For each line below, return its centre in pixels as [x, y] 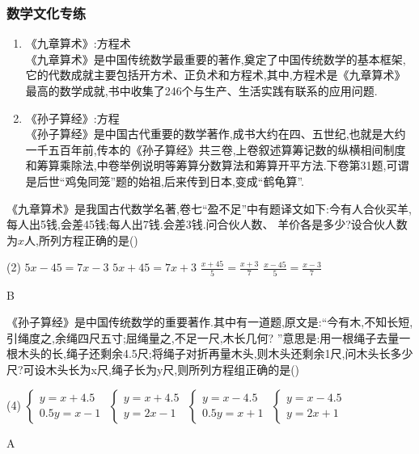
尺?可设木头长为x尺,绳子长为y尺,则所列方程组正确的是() [153, 370]
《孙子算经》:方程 [72, 118]
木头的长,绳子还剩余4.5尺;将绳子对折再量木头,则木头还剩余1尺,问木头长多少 [215, 353]
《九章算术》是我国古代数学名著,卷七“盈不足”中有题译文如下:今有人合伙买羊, [209, 208]
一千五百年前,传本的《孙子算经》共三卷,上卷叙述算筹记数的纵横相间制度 [216, 149]
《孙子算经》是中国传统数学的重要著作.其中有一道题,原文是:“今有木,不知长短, [210, 322]
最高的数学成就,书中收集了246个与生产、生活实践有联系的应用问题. [201, 90]
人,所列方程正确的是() [81, 240]
